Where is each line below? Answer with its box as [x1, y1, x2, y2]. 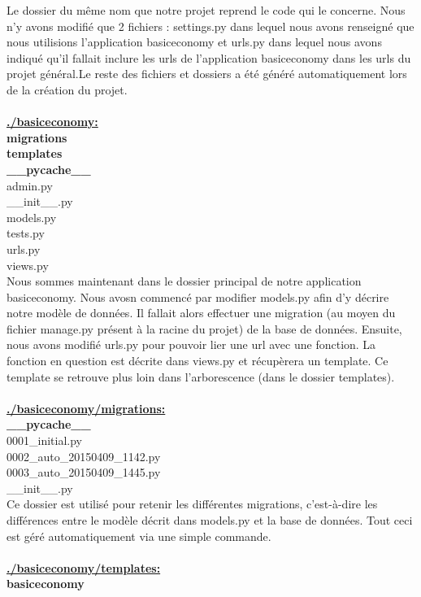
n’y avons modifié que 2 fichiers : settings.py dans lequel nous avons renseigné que [7, 17, 414, 34]
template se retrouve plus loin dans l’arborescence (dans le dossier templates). [7, 368, 395, 385]
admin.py [7, 176, 53, 194]
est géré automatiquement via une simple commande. [7, 527, 271, 544]
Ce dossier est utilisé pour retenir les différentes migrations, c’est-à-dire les [7, 495, 378, 512]
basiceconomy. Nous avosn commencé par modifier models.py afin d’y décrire [7, 288, 389, 305]
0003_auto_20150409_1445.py [7, 464, 161, 481]
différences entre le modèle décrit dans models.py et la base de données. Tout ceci [7, 512, 413, 528]
